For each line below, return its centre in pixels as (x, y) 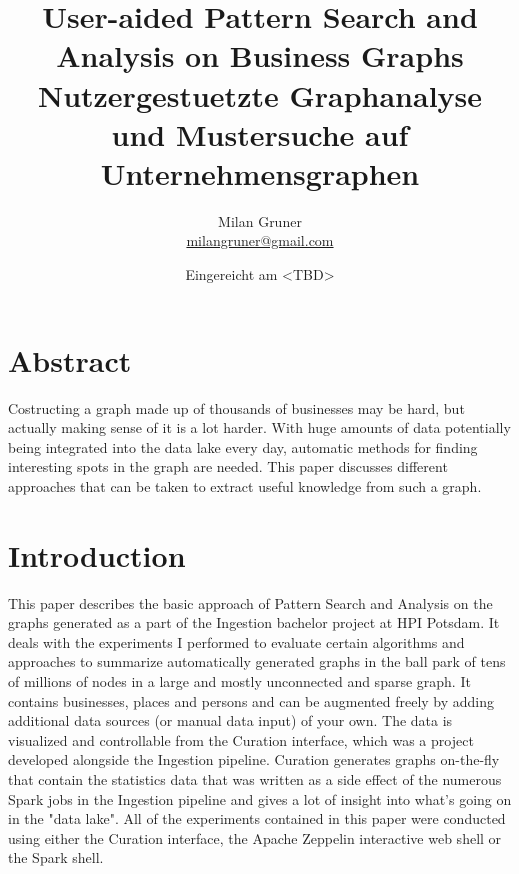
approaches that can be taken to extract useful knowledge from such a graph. (245, 485)
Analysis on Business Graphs (260, 55)
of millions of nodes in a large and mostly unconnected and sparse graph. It (239, 681)
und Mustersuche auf (260, 133)
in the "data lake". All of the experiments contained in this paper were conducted (257, 818)
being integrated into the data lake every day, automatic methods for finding (243, 446)
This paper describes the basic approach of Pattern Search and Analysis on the (250, 602)
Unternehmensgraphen (260, 172)
